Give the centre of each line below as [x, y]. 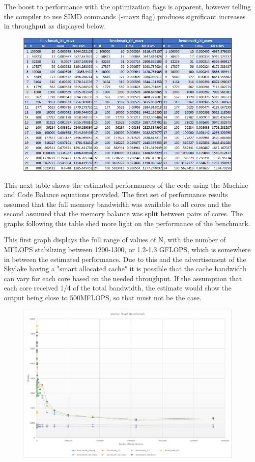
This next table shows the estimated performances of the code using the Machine [126, 185]
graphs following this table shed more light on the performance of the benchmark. [127, 223]
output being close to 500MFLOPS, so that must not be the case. [103, 298]
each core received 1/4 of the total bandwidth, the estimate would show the [118, 288]
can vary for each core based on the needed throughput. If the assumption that [123, 278]
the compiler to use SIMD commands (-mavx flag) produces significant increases [125, 16]
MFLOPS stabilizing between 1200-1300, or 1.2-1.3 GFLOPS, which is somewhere [127, 249]
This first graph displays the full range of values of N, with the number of [115, 240]
